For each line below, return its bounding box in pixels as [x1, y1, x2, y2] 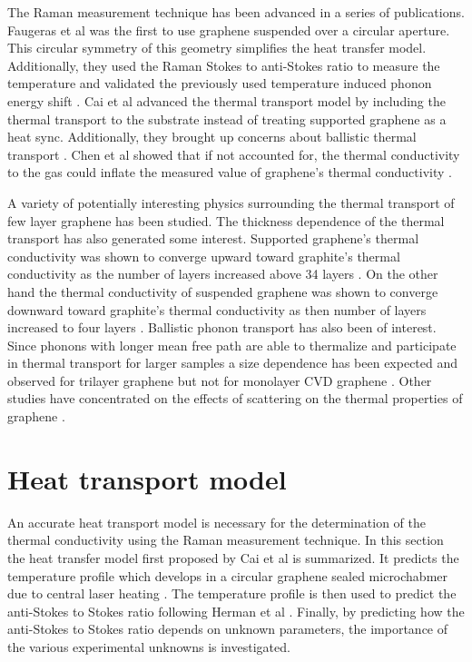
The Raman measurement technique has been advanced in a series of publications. [7, 3, 465, 21]
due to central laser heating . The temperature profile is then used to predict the [7, 584, 457, 603]
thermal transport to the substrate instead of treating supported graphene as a [7, 109, 447, 128]
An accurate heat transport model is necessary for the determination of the [7, 512, 426, 531]
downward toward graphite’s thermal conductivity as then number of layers [7, 300, 427, 319]
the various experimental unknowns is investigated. [7, 637, 290, 656]
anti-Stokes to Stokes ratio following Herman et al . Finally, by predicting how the [7, 601, 465, 620]
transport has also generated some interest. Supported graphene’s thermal [7, 229, 419, 248]
